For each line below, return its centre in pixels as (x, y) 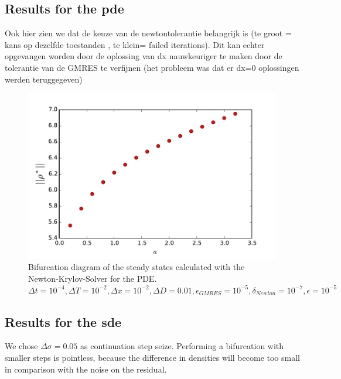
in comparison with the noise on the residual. (86, 369)
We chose (21, 346)
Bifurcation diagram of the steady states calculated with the (137, 267)
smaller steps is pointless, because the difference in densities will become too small (152, 357)
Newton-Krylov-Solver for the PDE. (93, 279)
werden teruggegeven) (44, 79)
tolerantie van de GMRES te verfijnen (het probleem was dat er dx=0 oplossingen (152, 67)
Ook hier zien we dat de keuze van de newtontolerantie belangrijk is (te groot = (148, 33)
